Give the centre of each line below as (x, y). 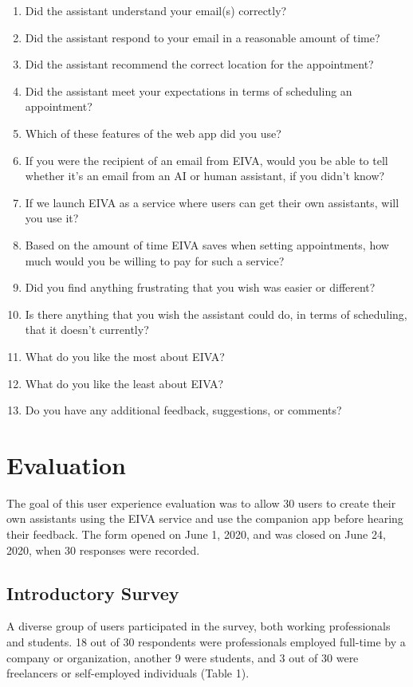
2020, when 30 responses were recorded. (103, 550)
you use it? (52, 218)
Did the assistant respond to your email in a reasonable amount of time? (203, 37)
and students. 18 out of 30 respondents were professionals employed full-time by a (206, 641)
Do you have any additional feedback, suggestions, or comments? (183, 410)
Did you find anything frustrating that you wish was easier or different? (200, 287)
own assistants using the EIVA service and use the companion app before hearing (205, 518)
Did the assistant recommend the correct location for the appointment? (199, 64)
